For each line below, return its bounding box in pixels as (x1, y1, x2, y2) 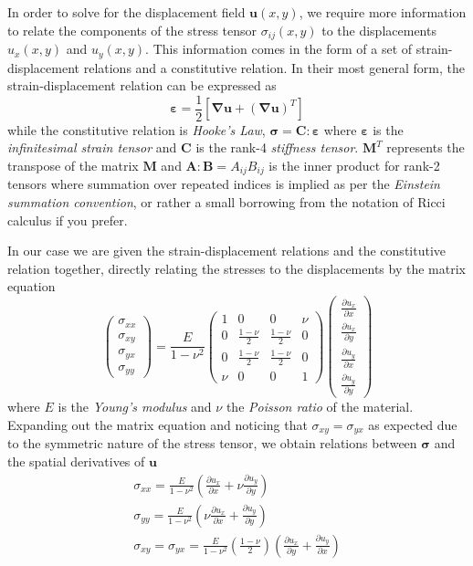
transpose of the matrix (7, 155, 139, 174)
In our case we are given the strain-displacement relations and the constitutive (7, 241, 447, 260)
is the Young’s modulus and (58, 397, 212, 416)
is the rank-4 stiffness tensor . (195, 138, 359, 157)
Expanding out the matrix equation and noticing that (7, 414, 308, 434)
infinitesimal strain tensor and (7, 138, 177, 157)
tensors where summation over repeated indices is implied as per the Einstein (7, 174, 440, 194)
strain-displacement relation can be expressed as (7, 76, 277, 95)
